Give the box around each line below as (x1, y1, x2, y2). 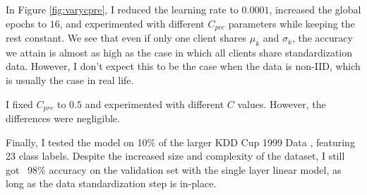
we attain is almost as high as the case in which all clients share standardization (6, 45, 353, 59)
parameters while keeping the (228, 16, 355, 30)
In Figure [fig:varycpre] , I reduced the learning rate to (6, 2, 239, 16)
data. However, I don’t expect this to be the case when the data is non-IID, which (6, 59, 361, 73)
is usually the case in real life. (6, 73, 134, 88)
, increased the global (269, 2, 361, 16)
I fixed (6, 96, 33, 111)
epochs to (6, 16, 47, 30)
